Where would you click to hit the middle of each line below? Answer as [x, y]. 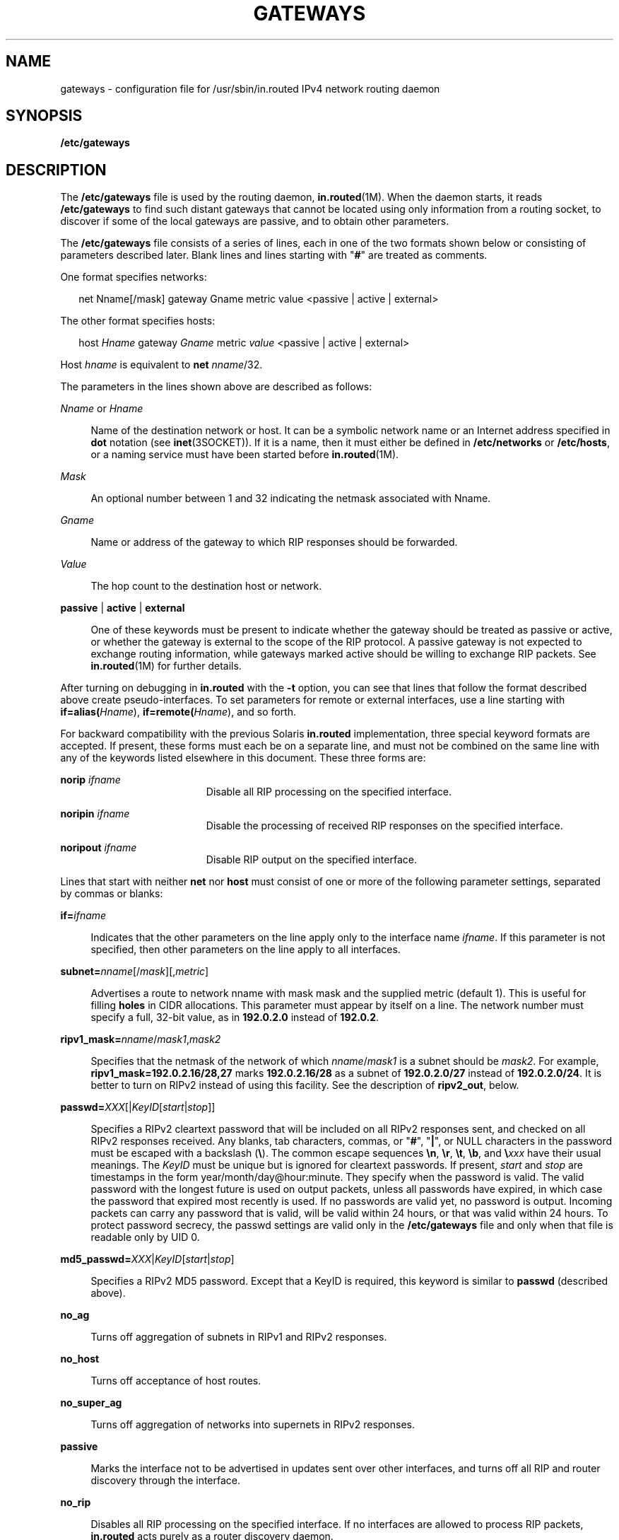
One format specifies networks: [134, 277]
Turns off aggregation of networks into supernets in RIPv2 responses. [253, 1425]
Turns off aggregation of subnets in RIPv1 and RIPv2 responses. [239, 1337]
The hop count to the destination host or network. [206, 586]
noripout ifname [99, 848]
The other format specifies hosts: [138, 321]
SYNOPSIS [44, 116]
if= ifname [83, 916]
